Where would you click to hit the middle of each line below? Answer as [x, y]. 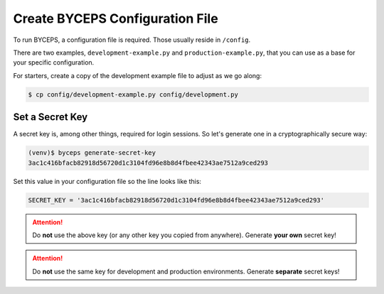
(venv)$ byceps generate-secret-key [92, 153]
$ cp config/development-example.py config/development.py [133, 94]
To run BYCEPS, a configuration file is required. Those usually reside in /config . [132, 40]
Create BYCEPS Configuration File [116, 18]
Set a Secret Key [50, 117]
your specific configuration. [54, 62]
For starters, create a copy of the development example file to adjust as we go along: [138, 75]
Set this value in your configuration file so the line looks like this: [107, 181]
